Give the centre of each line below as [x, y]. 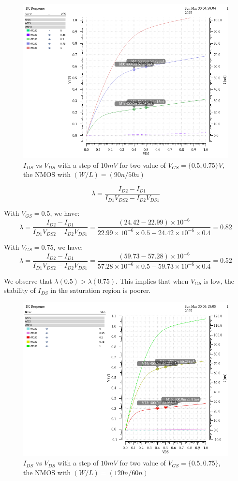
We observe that [28, 281]
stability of [20, 290]
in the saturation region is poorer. [101, 290]
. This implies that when [152, 281]
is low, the [219, 281]
